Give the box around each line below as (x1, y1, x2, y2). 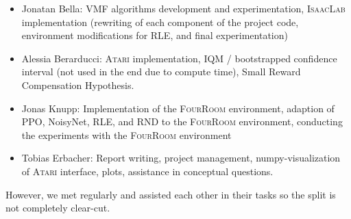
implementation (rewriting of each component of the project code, (21, 14, 299, 29)
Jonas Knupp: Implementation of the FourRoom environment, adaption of (21, 101, 335, 115)
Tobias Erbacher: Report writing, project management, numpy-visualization (21, 151, 341, 165)
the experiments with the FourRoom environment (21, 127, 232, 142)
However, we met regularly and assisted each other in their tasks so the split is (5, 187, 336, 201)
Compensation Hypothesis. (21, 77, 134, 92)
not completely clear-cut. (5, 201, 110, 215)
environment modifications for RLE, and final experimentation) (21, 28, 288, 42)
